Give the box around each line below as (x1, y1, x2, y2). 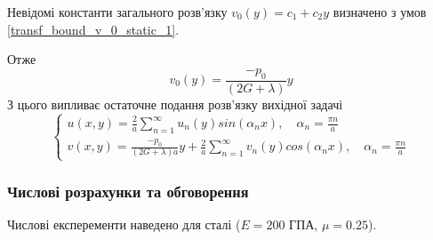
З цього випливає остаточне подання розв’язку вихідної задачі (7, 94, 343, 113)
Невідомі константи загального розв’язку (7, 3, 228, 20)
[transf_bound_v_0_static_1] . (7, 20, 180, 38)
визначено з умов (333, 3, 427, 20)
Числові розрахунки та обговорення (7, 180, 249, 202)
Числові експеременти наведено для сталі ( (7, 214, 241, 233)
